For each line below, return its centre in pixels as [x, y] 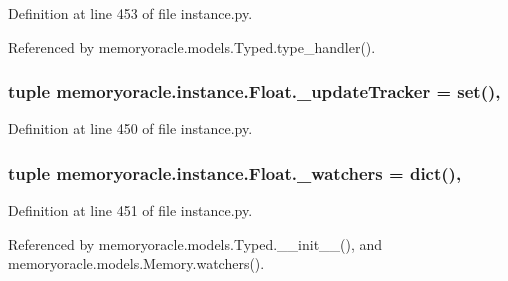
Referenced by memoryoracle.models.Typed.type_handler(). [192, 46]
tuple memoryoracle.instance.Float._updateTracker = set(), [254, 91]
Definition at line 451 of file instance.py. [130, 210]
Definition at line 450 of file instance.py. [130, 128]
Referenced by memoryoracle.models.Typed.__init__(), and [195, 243]
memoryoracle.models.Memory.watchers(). [136, 263]
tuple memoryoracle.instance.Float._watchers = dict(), [235, 172]
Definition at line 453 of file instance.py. [130, 13]
